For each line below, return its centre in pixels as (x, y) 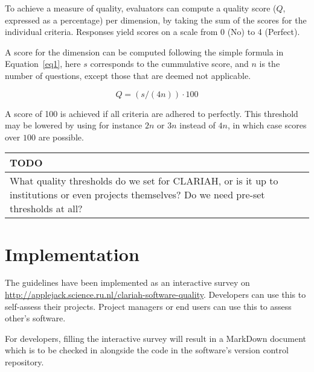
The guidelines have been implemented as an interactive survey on (127, 282)
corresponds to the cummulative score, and (169, 64)
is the (270, 64)
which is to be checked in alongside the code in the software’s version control (147, 350)
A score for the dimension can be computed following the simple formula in (144, 52)
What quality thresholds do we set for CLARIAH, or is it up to (144, 181)
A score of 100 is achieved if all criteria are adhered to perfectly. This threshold (152, 113)
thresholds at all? (46, 209)
